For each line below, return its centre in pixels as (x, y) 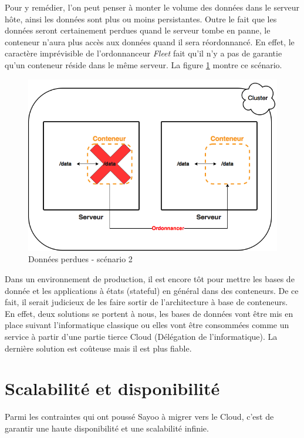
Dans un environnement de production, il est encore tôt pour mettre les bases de (150, 279)
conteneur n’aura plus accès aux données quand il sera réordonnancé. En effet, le (150, 41)
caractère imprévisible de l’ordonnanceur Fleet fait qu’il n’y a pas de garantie (143, 53)
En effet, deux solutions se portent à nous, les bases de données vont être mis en (149, 313)
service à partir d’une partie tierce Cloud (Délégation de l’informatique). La (141, 336)
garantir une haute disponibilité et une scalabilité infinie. (107, 428)
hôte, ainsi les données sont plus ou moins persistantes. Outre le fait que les (141, 19)
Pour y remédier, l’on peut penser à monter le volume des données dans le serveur (152, 7)
